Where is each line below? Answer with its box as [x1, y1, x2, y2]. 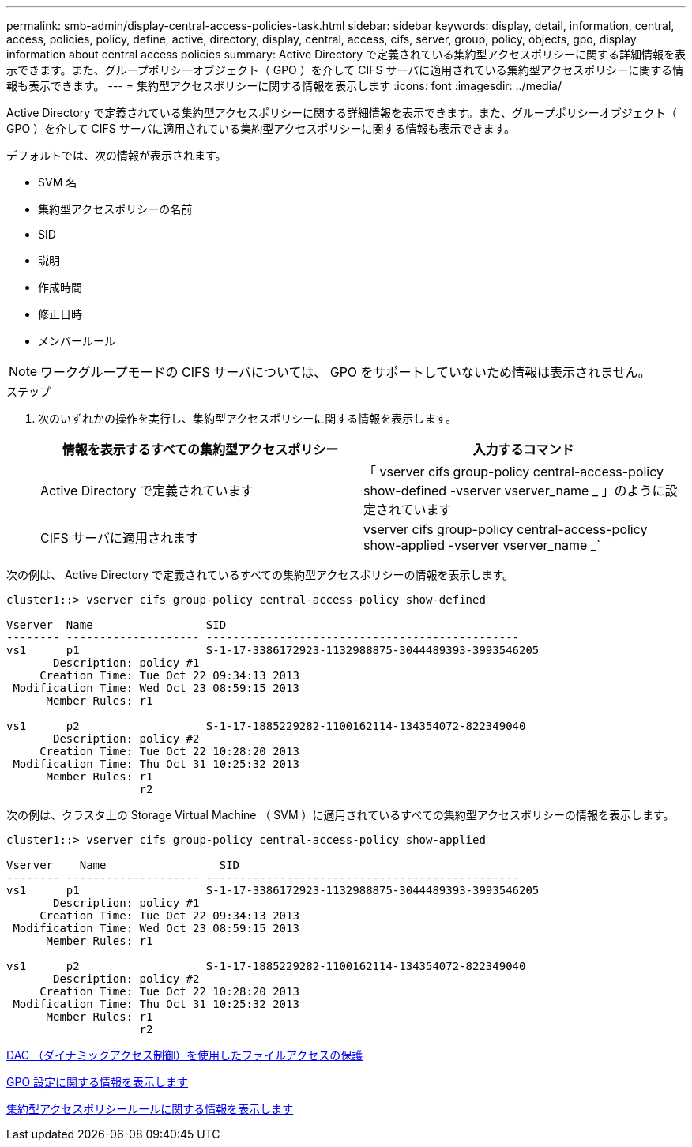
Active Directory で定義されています [40, 483, 254, 498]
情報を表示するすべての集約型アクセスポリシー [62, 442, 339, 457]
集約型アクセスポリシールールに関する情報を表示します [6, 1102, 294, 1115]
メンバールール [38, 334, 115, 348]
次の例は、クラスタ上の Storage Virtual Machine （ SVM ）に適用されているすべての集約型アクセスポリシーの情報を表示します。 [6, 808, 675, 822]
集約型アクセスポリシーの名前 [38, 202, 193, 216]
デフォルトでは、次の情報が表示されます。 [6, 149, 227, 162]
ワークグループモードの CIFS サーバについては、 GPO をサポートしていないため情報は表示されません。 [40, 364, 651, 380]
